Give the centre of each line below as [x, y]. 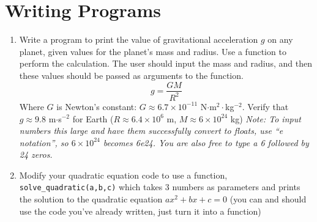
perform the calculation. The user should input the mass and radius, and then [166, 63]
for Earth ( [93, 118]
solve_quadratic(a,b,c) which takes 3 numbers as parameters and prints [160, 187]
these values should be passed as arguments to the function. [131, 75]
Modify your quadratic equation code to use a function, [123, 175]
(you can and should [268, 199]
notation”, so [44, 142]
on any [280, 39]
